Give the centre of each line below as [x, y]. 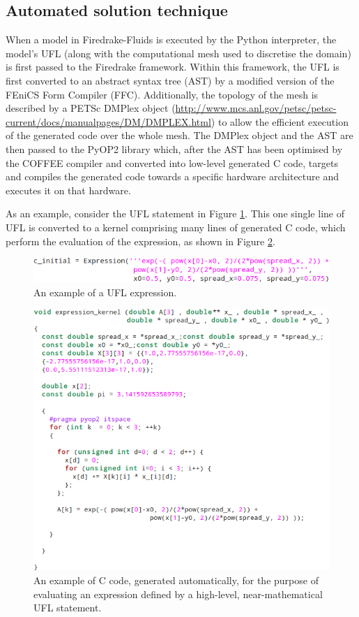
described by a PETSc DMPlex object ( [91, 108]
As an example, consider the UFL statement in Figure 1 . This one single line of [175, 213]
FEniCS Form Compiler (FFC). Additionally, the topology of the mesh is [162, 94]
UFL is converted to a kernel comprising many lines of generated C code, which [176, 227]
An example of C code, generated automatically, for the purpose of [176, 580]
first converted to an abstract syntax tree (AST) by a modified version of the [170, 80]
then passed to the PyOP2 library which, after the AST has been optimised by [174, 148]
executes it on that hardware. [68, 190]
